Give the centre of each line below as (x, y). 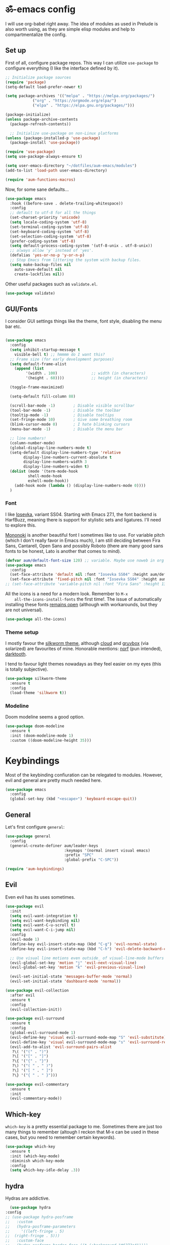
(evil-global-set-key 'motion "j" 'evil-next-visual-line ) (73, 963)
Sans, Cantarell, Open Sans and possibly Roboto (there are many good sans (84, 546)
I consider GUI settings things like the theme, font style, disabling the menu (83, 321)
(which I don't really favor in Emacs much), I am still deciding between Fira (83, 540)
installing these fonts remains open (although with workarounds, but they (81, 605)
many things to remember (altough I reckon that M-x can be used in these (82, 1132)
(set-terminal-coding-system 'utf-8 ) (50, 227)
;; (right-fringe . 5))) (32, 1236)
